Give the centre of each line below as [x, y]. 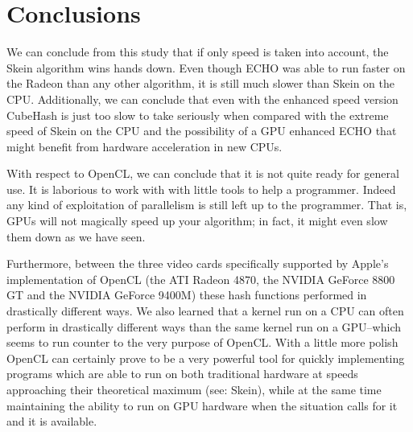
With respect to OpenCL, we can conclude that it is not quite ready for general [203, 173]
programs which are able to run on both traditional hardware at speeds [182, 374]
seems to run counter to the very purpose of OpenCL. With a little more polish [202, 342]
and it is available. [52, 421]
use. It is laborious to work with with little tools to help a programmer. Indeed [201, 189]
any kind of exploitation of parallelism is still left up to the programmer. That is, [207, 205]
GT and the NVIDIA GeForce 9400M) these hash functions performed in [187, 295]
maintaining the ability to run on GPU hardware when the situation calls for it [202, 405]
